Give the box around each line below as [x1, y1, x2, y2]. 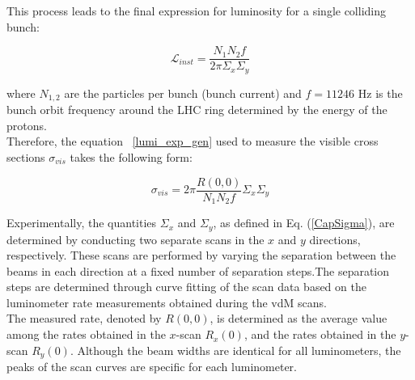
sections [6, 148, 45, 165]
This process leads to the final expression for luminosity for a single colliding [6, 2, 386, 19]
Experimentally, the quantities [6, 214, 157, 231]
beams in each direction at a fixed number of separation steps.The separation [6, 262, 390, 279]
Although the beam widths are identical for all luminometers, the [77, 341, 401, 358]
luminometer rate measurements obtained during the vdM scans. [6, 293, 327, 310]
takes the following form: [70, 148, 193, 165]
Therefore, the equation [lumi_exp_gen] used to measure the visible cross [6, 133, 379, 150]
